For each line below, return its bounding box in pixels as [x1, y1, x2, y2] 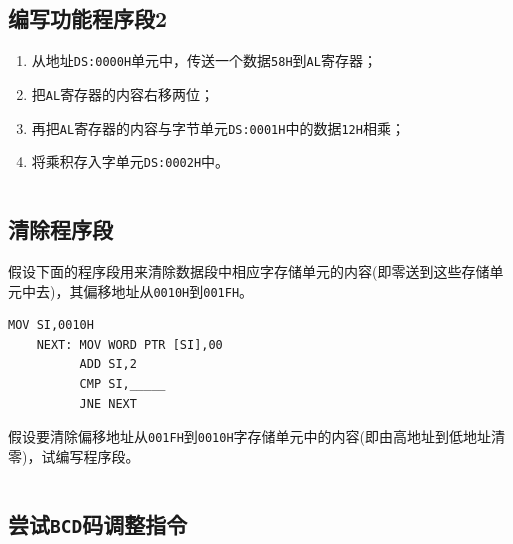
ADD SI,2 [79, 357, 137, 372]
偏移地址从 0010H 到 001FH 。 [83, 280, 254, 301]
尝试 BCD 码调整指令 [8, 508, 188, 539]
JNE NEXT [79, 396, 137, 411]
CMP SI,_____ [79, 377, 166, 392]
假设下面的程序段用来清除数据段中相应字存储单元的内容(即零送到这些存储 [8, 261, 490, 282]
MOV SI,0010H [8, 318, 94, 333]
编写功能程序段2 [8, 3, 168, 34]
